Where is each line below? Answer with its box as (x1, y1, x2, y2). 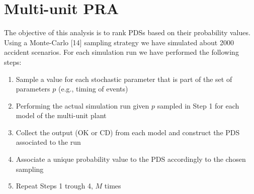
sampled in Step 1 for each (157, 100, 239, 111)
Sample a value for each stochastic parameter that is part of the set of (16, 73, 232, 84)
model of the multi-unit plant (16, 110, 107, 121)
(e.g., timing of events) (58, 83, 128, 94)
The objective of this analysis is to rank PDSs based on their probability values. (4, 27, 250, 38)
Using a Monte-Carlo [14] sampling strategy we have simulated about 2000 (4, 37, 234, 47)
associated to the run (16, 137, 81, 147)
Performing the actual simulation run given (16, 100, 149, 111)
